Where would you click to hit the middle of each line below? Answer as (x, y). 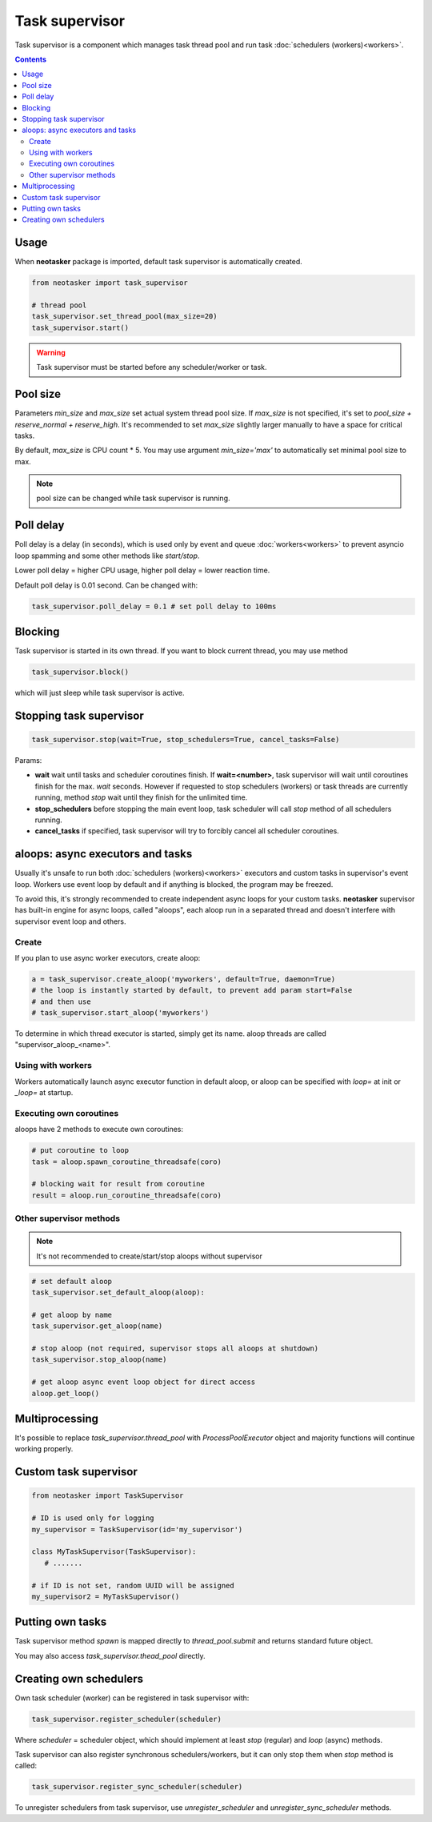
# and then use (61, 1001)
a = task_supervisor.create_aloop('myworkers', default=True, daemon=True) (184, 979)
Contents (31, 59)
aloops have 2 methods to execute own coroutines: (99, 1130)
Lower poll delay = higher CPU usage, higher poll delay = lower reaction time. (142, 570)
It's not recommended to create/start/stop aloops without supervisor (150, 1256)
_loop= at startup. (44, 1093)
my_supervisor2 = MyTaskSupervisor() (106, 1596)
